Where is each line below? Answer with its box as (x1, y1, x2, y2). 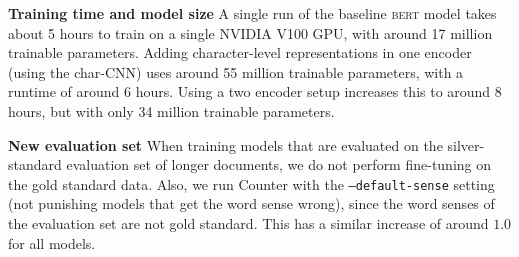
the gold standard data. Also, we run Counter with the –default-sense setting (8, 173, 495, 194)
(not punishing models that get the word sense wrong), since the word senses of (8, 193, 495, 214)
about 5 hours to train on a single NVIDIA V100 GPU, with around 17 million (8, 22, 493, 43)
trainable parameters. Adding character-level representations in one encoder (8, 42, 472, 63)
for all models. (8, 232, 96, 253)
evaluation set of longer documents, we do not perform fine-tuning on (66, 154, 492, 175)
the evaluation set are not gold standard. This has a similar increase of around (8, 213, 489, 233)
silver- (447, 134, 485, 155)
